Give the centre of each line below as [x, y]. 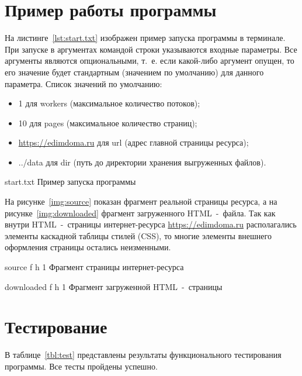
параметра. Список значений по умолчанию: [84, 83]
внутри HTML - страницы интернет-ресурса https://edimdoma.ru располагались [151, 224]
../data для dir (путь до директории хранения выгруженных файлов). [142, 162]
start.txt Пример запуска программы [70, 182]
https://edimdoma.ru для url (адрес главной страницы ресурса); [133, 142]
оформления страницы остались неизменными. [88, 247]
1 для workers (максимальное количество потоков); [109, 103]
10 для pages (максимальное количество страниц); [108, 123]
